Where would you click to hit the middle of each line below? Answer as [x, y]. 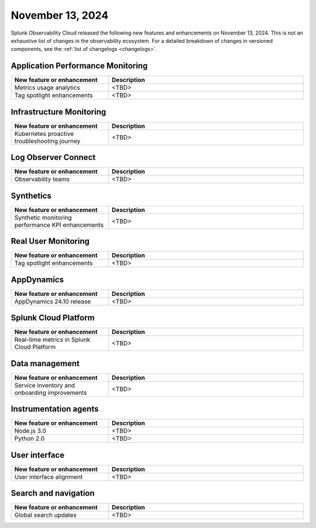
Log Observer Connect [53, 157]
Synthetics [31, 195]
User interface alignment [49, 476]
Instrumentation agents [55, 409]
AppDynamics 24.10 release [53, 301]
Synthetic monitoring [43, 217]
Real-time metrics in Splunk [52, 340]
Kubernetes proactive [44, 134]
